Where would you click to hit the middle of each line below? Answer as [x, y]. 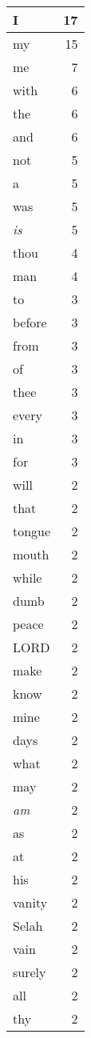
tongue [32, 531]
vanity [30, 902]
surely [30, 972]
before [30, 322]
